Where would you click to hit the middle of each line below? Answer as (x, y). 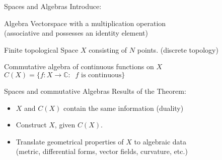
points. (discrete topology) (178, 49)
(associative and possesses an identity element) (76, 33)
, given (65, 125)
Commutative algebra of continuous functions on (79, 66)
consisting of (108, 49)
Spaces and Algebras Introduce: (53, 6)
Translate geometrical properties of (70, 141)
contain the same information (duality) (124, 108)
